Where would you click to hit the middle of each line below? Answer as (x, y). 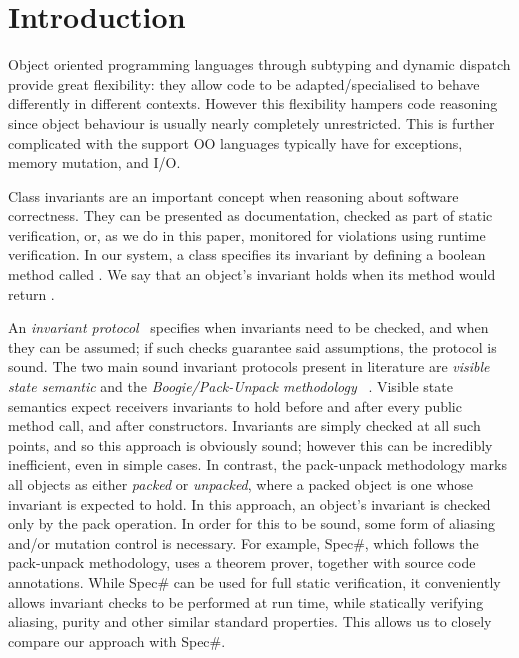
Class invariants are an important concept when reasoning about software (233, 195)
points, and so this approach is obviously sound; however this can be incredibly (250, 444)
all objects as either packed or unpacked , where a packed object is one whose (241, 484)
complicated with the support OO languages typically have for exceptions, (235, 142)
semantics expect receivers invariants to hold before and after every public (235, 405)
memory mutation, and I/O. (94, 162)
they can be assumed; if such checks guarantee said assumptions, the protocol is (252, 346)
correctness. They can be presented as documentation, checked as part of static (250, 215)
